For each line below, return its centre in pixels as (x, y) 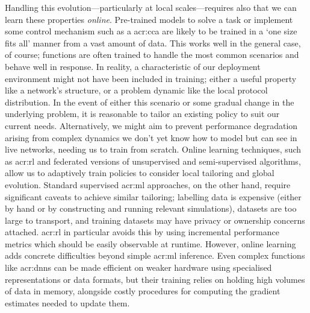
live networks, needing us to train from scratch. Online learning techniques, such (153, 149)
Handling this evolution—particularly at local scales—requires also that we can (151, 7)
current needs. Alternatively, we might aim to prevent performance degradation (151, 125)
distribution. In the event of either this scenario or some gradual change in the (150, 102)
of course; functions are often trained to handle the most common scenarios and (152, 55)
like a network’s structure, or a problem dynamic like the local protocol (136, 90)
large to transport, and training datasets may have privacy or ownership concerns (155, 220)
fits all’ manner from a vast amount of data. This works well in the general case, (153, 43)
